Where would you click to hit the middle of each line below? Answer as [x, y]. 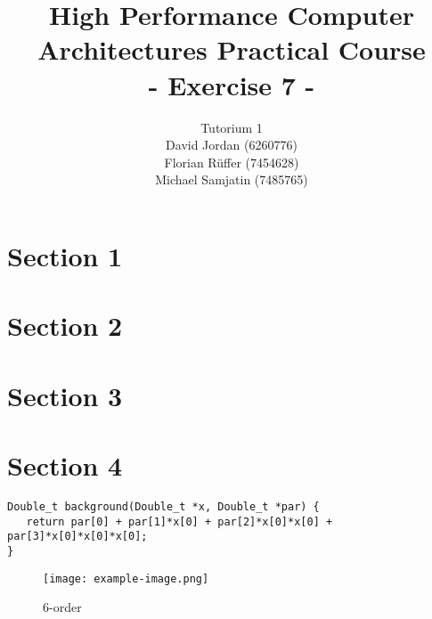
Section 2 [65, 326]
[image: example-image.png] [126, 578]
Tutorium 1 [232, 127]
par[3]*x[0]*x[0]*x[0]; [77, 537]
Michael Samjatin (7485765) [232, 179]
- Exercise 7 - [232, 84]
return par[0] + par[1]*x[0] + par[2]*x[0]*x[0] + [179, 521]
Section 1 [65, 255]
